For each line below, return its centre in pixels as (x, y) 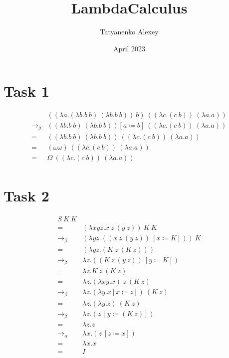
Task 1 (26, 91)
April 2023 (129, 48)
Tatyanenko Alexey (129, 32)
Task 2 (26, 196)
